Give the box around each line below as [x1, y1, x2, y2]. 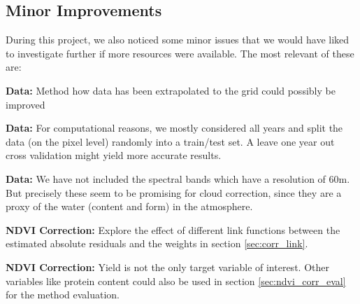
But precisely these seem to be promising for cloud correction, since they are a [6, 185, 342, 200]
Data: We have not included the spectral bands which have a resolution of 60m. [6, 171, 350, 186]
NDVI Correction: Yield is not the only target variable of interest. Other [6, 259, 329, 274]
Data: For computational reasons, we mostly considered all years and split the [6, 120, 343, 135]
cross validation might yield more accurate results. [6, 148, 222, 163]
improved [6, 97, 45, 111]
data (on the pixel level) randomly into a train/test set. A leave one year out [6, 134, 335, 148]
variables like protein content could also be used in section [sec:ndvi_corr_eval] [6, 273, 346, 288]
